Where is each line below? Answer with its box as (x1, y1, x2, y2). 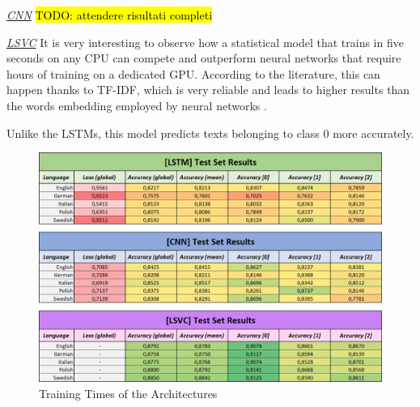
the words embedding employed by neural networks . (6, 96, 267, 114)
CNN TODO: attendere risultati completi (6, 6, 213, 23)
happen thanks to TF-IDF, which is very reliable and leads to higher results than (6, 81, 410, 98)
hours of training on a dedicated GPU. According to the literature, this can (6, 65, 380, 82)
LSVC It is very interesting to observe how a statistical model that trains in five (6, 33, 404, 50)
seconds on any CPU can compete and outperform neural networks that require (6, 49, 401, 66)
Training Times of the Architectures (39, 384, 218, 401)
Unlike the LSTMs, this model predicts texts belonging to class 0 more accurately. (6, 124, 414, 141)
